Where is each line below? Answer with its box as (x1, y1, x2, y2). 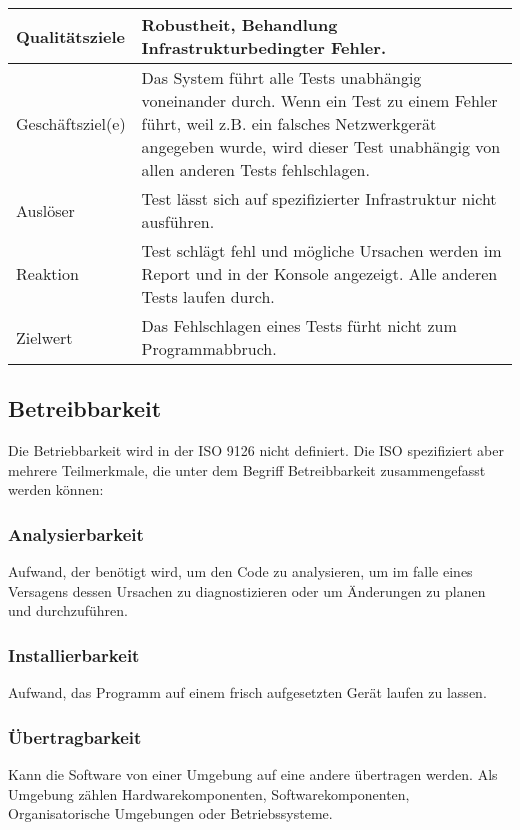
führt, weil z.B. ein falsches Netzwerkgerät (141, 112, 437, 135)
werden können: (8, 479, 104, 500)
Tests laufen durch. (141, 285, 275, 308)
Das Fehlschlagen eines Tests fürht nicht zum (141, 314, 457, 337)
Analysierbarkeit (8, 521, 144, 546)
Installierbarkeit (8, 642, 140, 667)
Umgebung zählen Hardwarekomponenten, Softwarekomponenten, (8, 783, 410, 804)
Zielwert (16, 325, 73, 349)
